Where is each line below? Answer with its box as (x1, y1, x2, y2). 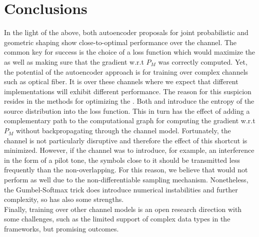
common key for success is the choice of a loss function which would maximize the (4, 47, 255, 57)
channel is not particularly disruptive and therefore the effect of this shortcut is (4, 135, 247, 145)
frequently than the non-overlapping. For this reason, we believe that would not (4, 164, 248, 175)
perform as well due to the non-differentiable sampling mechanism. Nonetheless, (4, 174, 248, 185)
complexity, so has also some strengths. (4, 194, 124, 204)
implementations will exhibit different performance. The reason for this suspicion (4, 86, 251, 96)
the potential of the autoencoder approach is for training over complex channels (4, 66, 248, 77)
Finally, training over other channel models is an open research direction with (4, 203, 242, 214)
